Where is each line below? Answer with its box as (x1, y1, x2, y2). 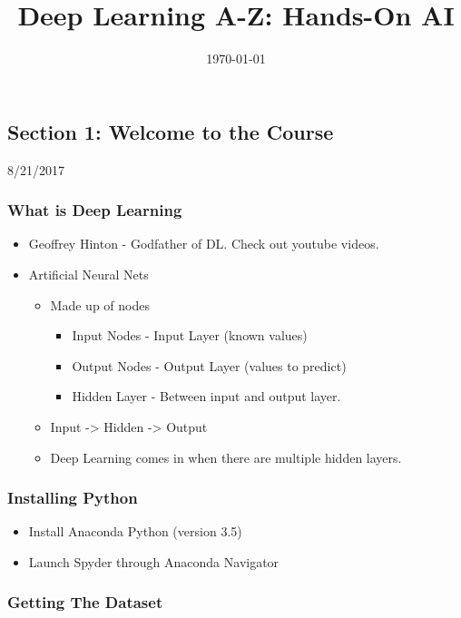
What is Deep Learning (7, 199, 182, 221)
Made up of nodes (50, 295, 150, 314)
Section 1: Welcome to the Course (7, 117, 334, 145)
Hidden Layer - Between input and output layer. (72, 387, 341, 406)
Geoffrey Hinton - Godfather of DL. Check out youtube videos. (28, 234, 379, 253)
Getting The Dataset (7, 591, 163, 613)
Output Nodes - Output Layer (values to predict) (72, 356, 347, 375)
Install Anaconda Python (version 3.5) (28, 522, 242, 541)
